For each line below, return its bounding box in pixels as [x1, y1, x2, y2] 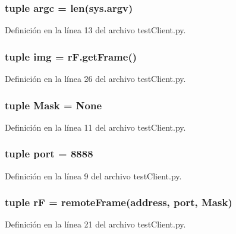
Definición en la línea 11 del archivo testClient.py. [5, 121, 186, 133]
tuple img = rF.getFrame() [5, 49, 137, 64]
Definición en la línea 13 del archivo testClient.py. [5, 24, 186, 36]
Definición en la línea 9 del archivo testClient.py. [5, 169, 182, 182]
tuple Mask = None [5, 97, 102, 112]
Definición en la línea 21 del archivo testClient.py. [5, 218, 186, 230]
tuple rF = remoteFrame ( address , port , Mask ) [5, 195, 232, 210]
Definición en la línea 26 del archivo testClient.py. [5, 72, 186, 85]
